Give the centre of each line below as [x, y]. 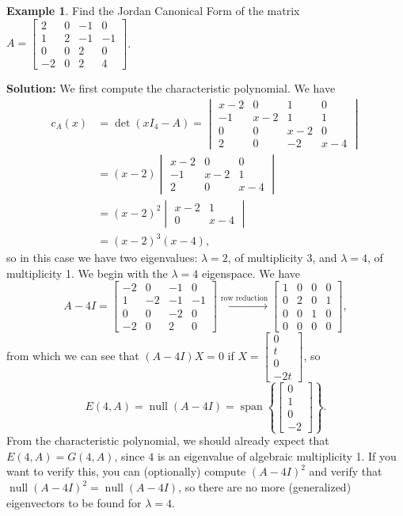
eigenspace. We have [251, 273]
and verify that [346, 471]
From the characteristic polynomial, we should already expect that [168, 440]
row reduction [244, 299]
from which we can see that [73, 355]
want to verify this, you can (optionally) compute [126, 471]
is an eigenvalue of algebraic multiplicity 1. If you [277, 455]
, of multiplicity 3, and [282, 258]
